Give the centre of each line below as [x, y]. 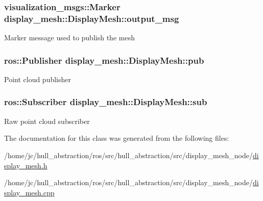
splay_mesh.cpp [29, 192]
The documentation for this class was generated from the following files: [117, 138]
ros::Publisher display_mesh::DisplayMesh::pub [104, 60]
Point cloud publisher [38, 79]
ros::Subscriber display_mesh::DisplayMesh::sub [106, 102]
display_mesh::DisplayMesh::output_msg [92, 18]
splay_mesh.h [26, 165]
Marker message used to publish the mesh [69, 37]
